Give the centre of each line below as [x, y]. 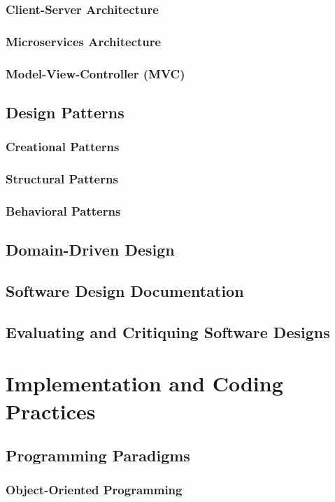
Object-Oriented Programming [94, 490]
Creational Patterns [63, 147]
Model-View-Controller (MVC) [95, 73]
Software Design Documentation [125, 291]
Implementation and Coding [144, 383]
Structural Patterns [62, 179]
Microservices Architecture [84, 41]
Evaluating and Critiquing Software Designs [168, 332]
